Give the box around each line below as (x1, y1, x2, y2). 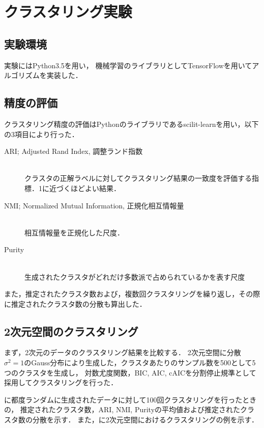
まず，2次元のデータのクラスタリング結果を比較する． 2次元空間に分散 (4, 347, 241, 358)
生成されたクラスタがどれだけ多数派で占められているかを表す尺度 (24, 271, 245, 282)
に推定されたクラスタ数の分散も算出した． (4, 298, 146, 309)
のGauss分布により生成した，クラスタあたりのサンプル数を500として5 (24, 357, 256, 368)
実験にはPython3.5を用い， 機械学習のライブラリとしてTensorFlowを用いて (4, 60, 252, 70)
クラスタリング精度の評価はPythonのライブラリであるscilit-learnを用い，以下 (4, 118, 259, 129)
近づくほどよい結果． (49, 182, 121, 193)
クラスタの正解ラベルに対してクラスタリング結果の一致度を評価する (24, 173, 252, 183)
